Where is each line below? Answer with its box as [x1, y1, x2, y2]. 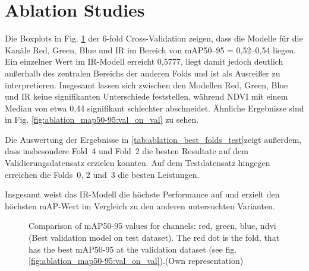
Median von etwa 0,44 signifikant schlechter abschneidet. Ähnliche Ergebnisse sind [5, 101, 304, 114]
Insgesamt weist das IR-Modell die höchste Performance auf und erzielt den [5, 188, 280, 200]
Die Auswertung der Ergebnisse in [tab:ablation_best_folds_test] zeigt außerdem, [5, 133, 302, 145]
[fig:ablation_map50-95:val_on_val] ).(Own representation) [29, 254, 244, 267]
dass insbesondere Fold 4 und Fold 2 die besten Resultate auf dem [5, 145, 248, 157]
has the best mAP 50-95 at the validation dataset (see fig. [29, 243, 237, 255]
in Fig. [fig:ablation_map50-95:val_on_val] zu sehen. [5, 113, 199, 126]
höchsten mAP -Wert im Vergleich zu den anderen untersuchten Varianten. [5, 199, 275, 212]
